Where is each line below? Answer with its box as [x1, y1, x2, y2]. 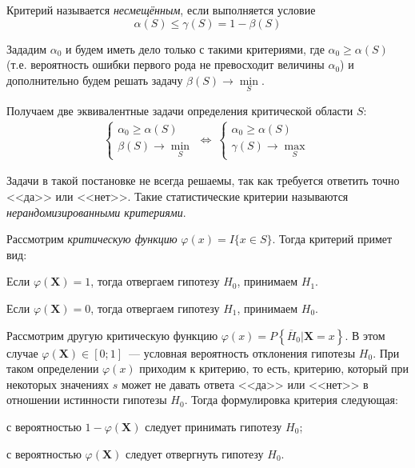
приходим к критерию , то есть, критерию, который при [139, 360, 409, 377]
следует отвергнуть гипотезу [126, 445, 264, 462]
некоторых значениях [6, 375, 109, 392]
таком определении [6, 360, 99, 377]
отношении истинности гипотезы [6, 391, 167, 408]
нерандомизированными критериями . [6, 203, 186, 220]
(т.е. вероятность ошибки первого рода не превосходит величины [6, 56, 325, 73]
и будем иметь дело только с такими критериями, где [66, 40, 325, 57]
